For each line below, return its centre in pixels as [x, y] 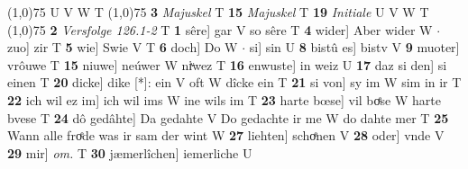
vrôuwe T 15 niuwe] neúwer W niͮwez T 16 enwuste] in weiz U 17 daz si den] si [227, 64]
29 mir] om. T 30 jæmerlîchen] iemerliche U [130, 152]
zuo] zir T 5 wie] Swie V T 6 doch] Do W [123, 47]
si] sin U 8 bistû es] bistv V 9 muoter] [354, 47]
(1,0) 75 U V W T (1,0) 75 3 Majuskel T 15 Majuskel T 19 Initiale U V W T [218, 12]
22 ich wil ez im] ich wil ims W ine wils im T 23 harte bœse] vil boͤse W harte [224, 99]
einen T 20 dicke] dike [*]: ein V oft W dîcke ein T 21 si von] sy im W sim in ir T [234, 82]
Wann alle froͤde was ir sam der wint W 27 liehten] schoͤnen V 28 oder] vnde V [226, 135]
